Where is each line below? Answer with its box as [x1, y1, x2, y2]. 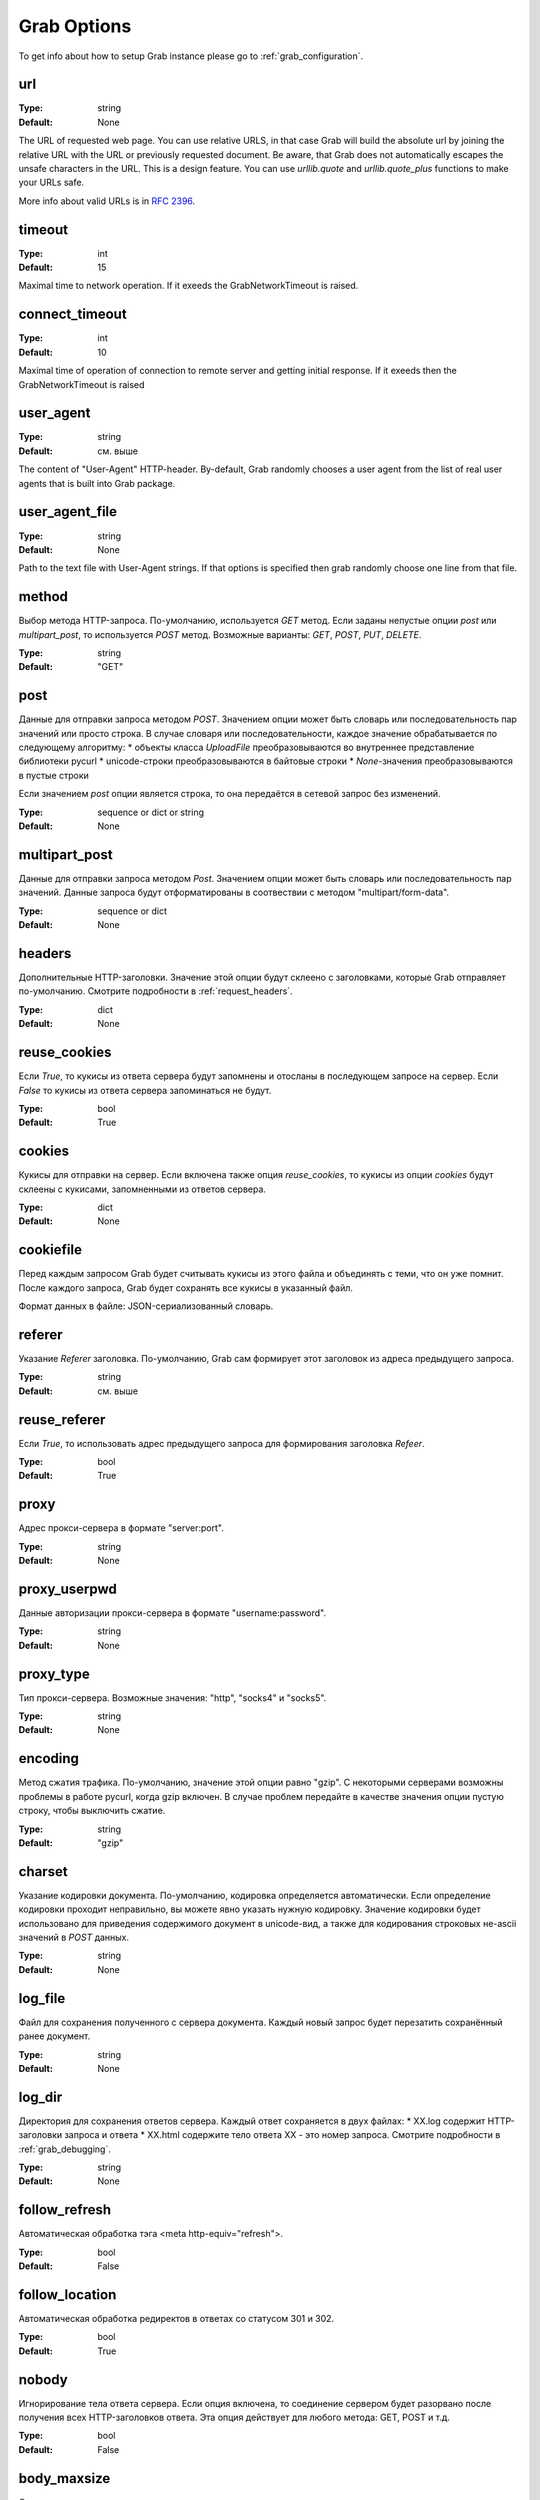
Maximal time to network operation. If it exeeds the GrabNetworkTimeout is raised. [18, 280, 359, 292]
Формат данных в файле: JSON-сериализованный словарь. [18, 1300, 274, 1312]
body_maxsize [18, 2470, 111, 2487]
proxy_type [18, 1665, 90, 1682]
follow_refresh [18, 2201, 112, 2219]
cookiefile [18, 1241, 82, 1259]
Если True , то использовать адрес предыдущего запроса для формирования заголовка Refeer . [18, 1437, 425, 1449]
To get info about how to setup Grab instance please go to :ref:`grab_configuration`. [18, 50, 364, 62]
